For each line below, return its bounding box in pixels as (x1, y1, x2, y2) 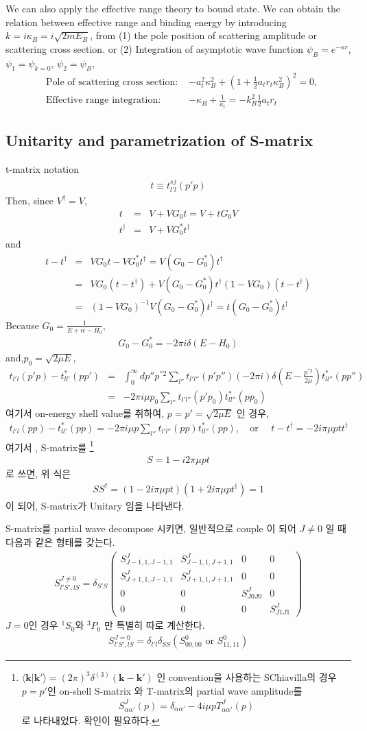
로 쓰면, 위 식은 (5, 466, 71, 481)
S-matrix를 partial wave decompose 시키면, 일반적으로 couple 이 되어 (5, 521, 296, 536)
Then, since (5, 193, 54, 207)
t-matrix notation (5, 162, 80, 176)
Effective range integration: (45, 95, 161, 106)
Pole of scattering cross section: (45, 77, 178, 87)
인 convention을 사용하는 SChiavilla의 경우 (156, 670, 337, 684)
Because (5, 317, 39, 332)
